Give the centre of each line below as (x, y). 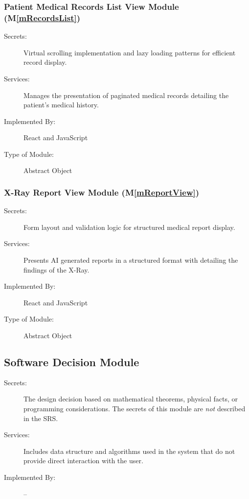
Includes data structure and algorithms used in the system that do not (129, 451)
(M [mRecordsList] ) (42, 17)
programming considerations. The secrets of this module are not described (135, 409)
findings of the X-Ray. (57, 269)
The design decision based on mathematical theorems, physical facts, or (131, 399)
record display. (45, 62)
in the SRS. (41, 418)
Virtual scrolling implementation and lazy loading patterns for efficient (130, 52)
